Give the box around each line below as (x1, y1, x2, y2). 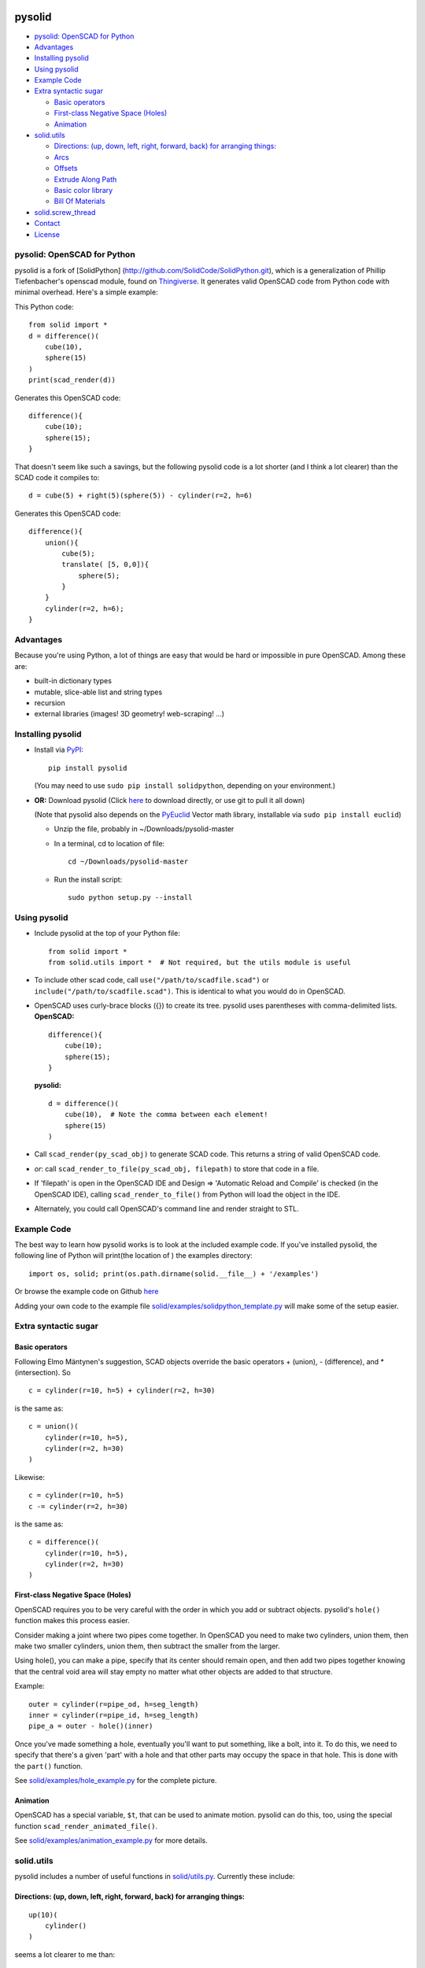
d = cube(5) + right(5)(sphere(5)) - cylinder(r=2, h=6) (28, 491, 253, 500)
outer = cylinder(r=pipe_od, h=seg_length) (28, 1700, 199, 1708)
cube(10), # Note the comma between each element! (64, 1110, 268, 1119)
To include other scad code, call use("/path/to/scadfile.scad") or (34, 975, 269, 985)
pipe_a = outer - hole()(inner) (28, 1722, 153, 1731)
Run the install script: (54, 875, 123, 884)
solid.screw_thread (34, 207, 96, 216)
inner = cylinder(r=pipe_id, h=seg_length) (28, 1711, 199, 1719)
